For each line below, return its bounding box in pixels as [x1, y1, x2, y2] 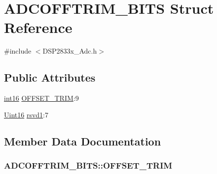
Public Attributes [4, 70, 96, 85]
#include [4, 46, 32, 56]
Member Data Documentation [4, 133, 161, 148]
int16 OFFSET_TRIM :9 [4, 93, 79, 103]
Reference [4, 17, 72, 37]
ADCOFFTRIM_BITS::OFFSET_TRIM [4, 159, 173, 171]
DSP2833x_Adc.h [42, 46, 97, 56]
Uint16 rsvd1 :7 [4, 109, 48, 119]
